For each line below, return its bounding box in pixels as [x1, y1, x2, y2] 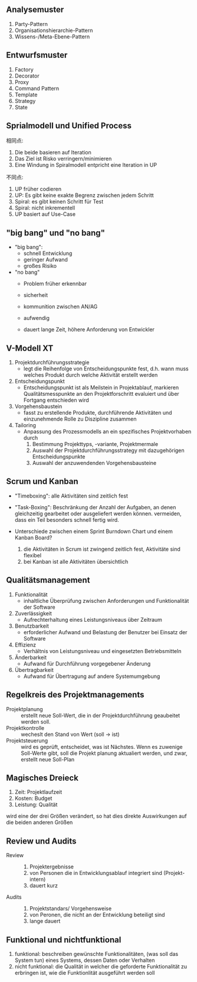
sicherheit [23, 292, 48, 299]
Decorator [14, 72, 40, 79]
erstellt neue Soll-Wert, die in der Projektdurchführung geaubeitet [21, 712, 180, 719]
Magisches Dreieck [6, 773, 78, 783]
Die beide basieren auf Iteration [14, 149, 91, 156]
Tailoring [14, 422, 37, 429]
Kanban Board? [14, 534, 52, 541]
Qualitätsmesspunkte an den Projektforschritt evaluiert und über [23, 390, 180, 398]
